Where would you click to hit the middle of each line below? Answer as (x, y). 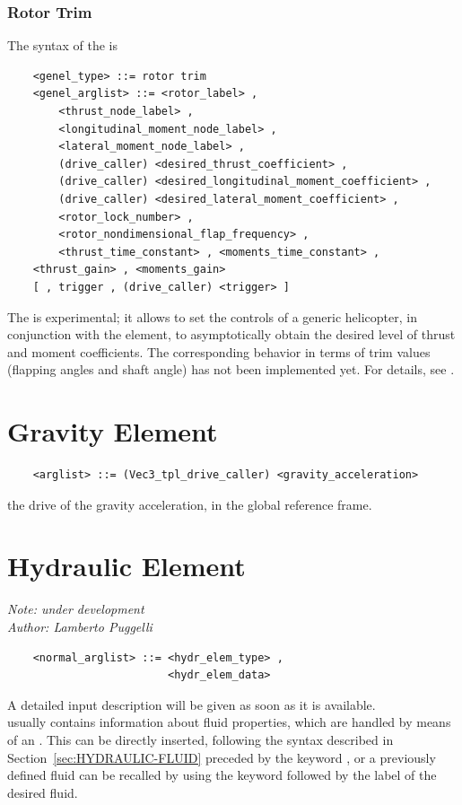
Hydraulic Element (126, 566)
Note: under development (76, 609)
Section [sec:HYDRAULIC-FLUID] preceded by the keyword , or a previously (222, 757)
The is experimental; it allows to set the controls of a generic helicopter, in (212, 316)
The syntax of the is (63, 45)
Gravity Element (113, 431)
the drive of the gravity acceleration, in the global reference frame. (190, 504)
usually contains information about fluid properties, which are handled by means (229, 722)
